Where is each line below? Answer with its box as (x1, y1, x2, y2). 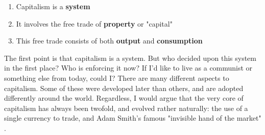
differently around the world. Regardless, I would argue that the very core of (4, 93, 244, 103)
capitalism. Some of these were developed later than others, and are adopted (4, 82, 244, 93)
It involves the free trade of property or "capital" (16, 18, 173, 29)
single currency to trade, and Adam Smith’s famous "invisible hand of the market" (4, 112, 261, 123)
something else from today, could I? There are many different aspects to (4, 72, 229, 83)
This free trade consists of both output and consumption (16, 35, 203, 46)
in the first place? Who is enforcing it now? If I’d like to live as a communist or (4, 62, 253, 73)
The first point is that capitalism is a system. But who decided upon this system (4, 52, 257, 63)
